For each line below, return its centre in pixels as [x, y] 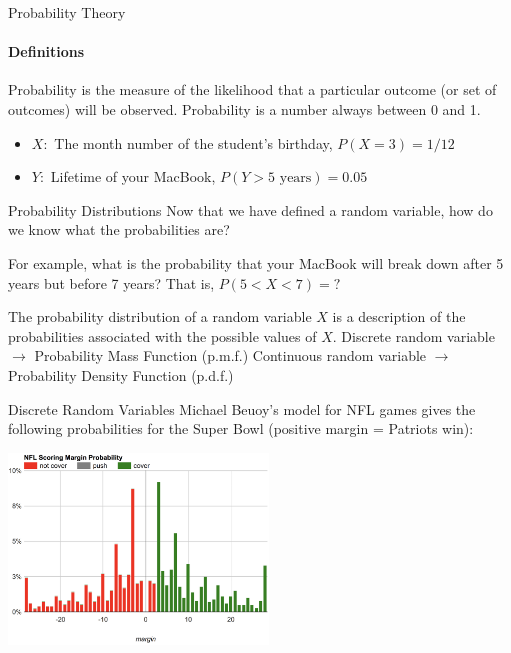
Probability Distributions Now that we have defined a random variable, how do [250, 209]
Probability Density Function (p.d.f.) [121, 374]
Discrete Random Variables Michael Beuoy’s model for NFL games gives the [242, 408]
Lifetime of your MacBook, [133, 176]
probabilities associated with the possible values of [162, 335]
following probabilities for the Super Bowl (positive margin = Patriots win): [241, 428]
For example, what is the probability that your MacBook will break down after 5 [256, 262]
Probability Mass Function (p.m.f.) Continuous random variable [230, 355]
